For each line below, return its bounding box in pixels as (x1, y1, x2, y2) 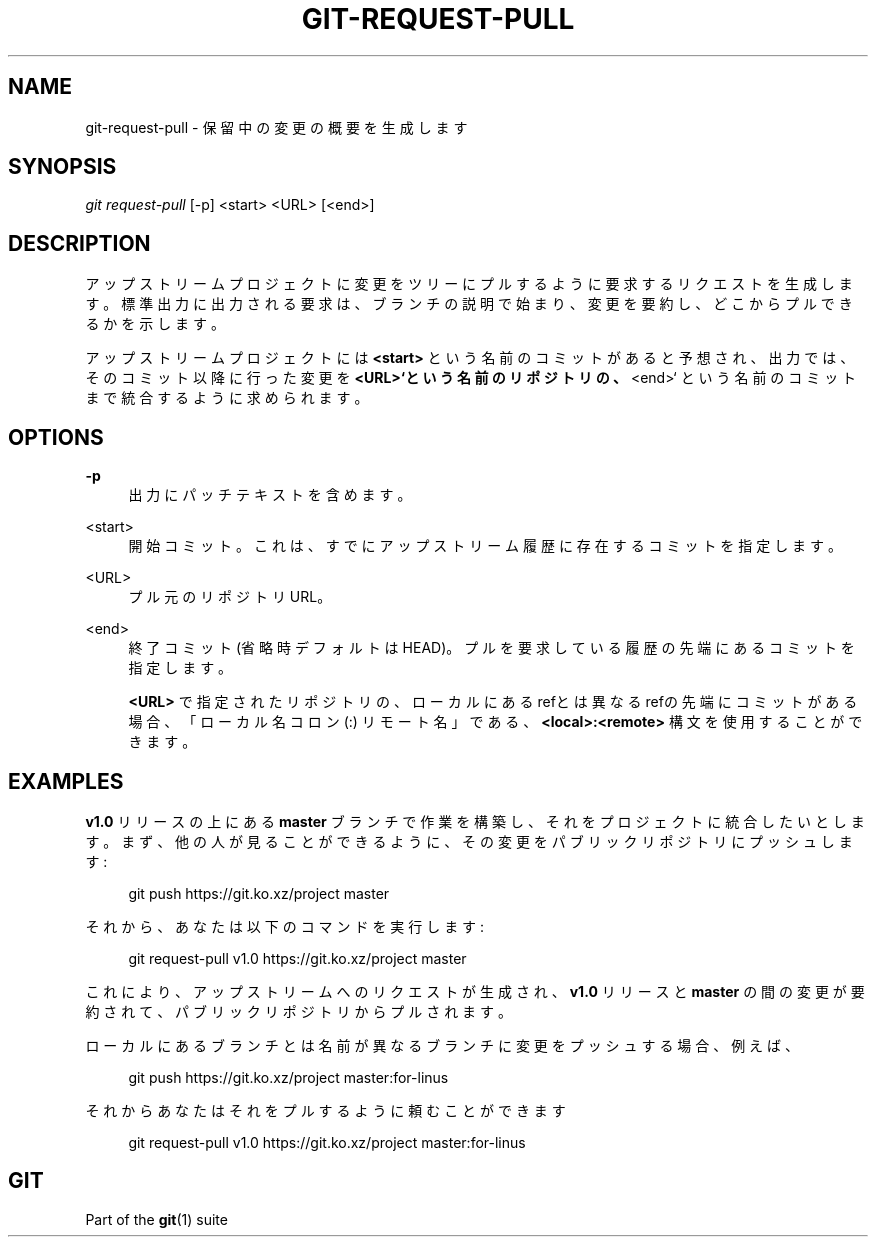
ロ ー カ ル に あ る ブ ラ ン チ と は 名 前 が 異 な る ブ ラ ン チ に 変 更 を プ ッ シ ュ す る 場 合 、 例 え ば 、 (85, 1036, 799, 1054)
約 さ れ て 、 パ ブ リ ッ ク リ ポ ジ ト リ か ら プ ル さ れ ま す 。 (85, 1002, 512, 1020)
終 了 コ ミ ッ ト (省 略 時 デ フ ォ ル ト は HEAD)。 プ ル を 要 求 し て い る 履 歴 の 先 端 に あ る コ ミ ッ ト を (128, 639, 855, 657)
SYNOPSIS (8, 154, 117, 180)
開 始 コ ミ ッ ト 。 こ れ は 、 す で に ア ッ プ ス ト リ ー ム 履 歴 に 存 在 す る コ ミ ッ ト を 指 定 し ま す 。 (128, 537, 842, 555)
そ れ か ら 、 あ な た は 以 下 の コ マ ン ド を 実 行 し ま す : (85, 917, 485, 935)
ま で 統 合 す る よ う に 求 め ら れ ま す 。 (85, 389, 369, 407)
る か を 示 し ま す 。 (85, 315, 225, 333)
